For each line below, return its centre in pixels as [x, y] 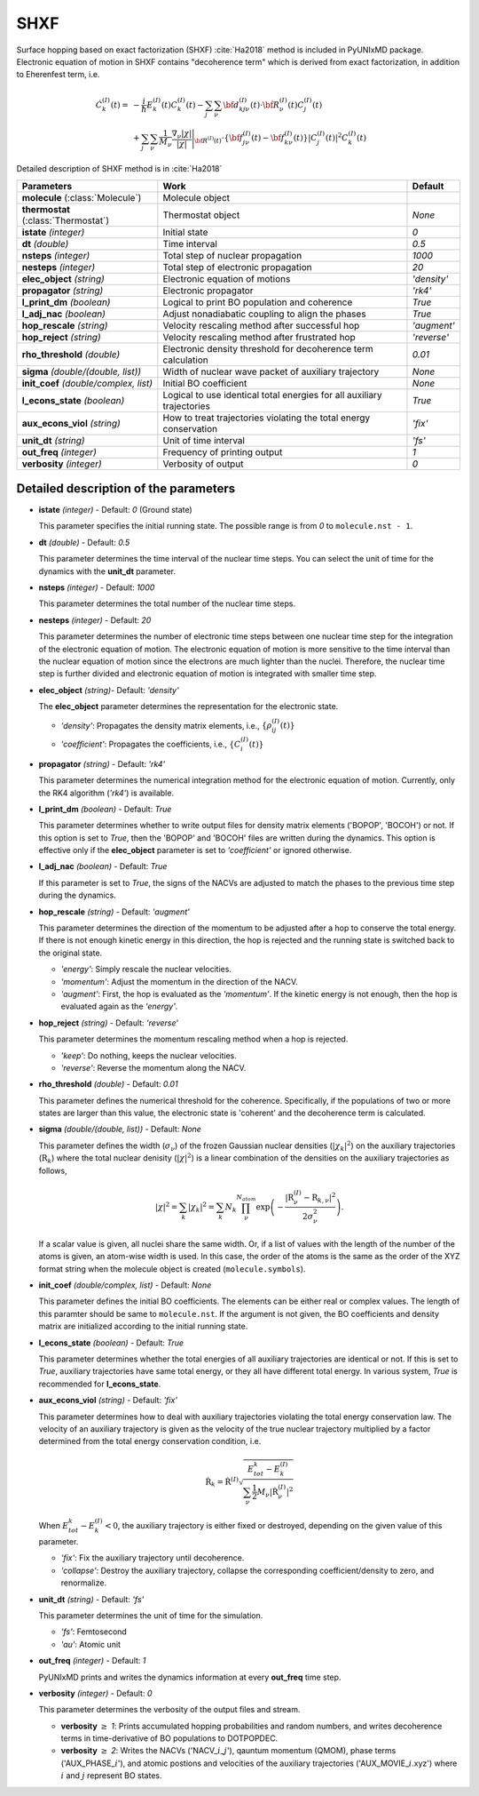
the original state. [71, 953]
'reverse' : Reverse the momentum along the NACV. [153, 1067]
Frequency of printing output [223, 451]
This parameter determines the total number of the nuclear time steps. [167, 603]
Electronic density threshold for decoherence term [268, 348]
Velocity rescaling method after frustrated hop [259, 337]
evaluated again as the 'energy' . [119, 1006]
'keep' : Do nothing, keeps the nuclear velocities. [149, 1055]
